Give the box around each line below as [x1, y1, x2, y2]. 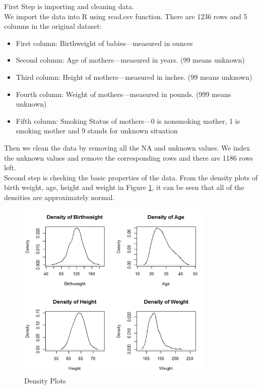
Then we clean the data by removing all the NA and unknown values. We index [4, 142, 250, 153]
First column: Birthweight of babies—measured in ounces [16, 37, 193, 48]
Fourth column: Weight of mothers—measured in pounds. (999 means [16, 88, 231, 99]
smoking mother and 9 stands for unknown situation [16, 125, 178, 136]
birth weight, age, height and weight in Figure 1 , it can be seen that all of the [4, 182, 244, 192]
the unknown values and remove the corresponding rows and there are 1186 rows [4, 152, 253, 163]
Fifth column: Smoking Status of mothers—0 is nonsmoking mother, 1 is [16, 115, 240, 126]
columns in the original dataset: [4, 21, 102, 31]
